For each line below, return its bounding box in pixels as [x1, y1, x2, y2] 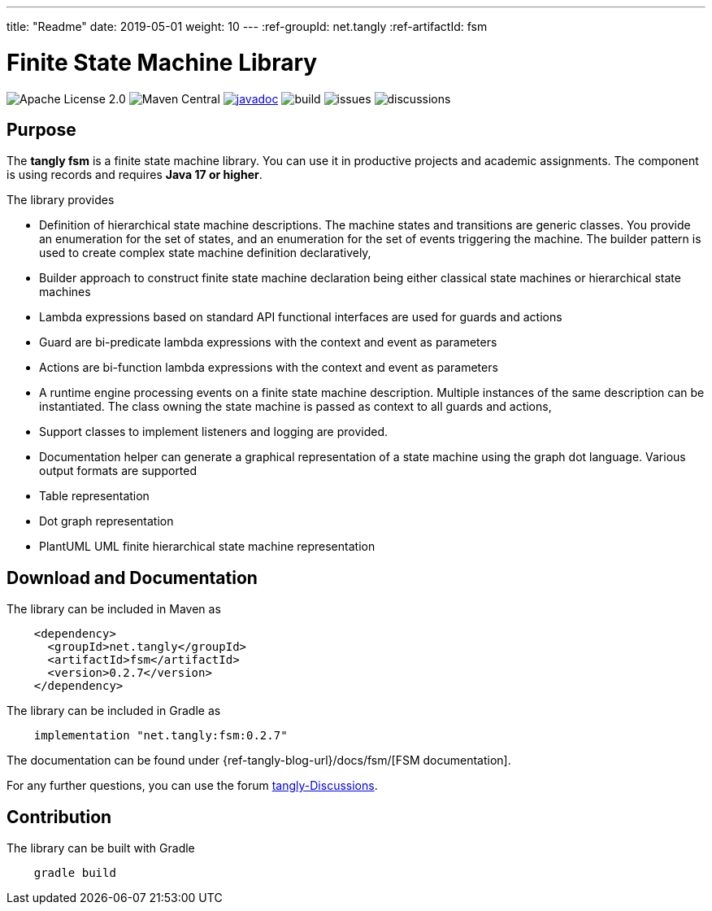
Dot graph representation [39, 514, 174, 529]
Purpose [7, 119, 76, 140]
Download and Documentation [7, 567, 258, 588]
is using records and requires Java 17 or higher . [7, 168, 263, 182]
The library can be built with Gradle [7, 841, 195, 856]
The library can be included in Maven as [7, 602, 221, 617]
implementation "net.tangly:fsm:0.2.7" [33, 729, 288, 743]
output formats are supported [39, 464, 198, 478]
